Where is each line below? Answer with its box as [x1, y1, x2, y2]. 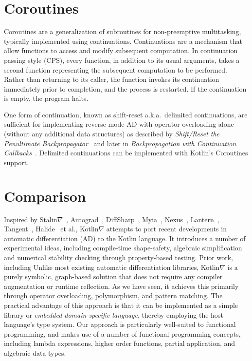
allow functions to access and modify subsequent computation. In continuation [4, 45, 238, 56]
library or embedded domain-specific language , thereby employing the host [4, 309, 223, 320]
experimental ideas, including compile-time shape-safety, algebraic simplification [4, 243, 242, 253]
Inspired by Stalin [4, 214, 57, 224]
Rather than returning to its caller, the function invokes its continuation [4, 74, 219, 84]
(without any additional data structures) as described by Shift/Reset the [4, 129, 220, 139]
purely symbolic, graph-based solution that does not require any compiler [4, 271, 223, 282]
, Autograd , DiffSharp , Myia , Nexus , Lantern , [66, 214, 219, 224]
